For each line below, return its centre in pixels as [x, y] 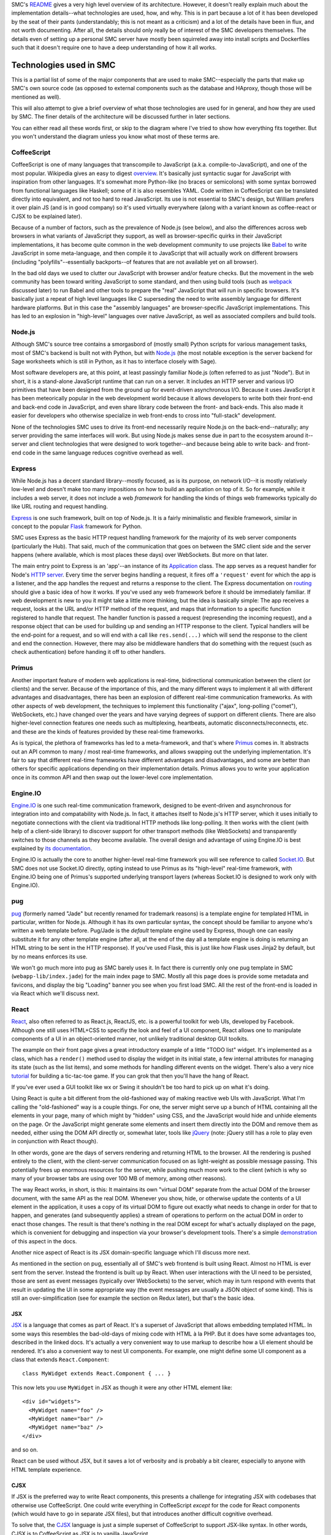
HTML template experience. [47, 1469]
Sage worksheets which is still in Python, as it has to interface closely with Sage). [114, 361]
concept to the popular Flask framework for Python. [77, 526]
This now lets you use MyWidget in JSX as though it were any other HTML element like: [122, 1387]
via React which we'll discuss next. [55, 993]
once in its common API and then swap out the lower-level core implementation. [112, 777]
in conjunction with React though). [55, 1141]
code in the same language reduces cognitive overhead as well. [103, 453]
